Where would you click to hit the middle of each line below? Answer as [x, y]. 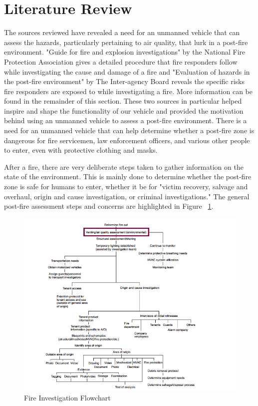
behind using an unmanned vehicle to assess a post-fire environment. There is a [126, 120]
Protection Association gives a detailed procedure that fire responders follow [121, 61]
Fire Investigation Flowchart [67, 397]
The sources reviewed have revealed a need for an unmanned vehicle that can [122, 32]
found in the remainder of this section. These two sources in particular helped [123, 101]
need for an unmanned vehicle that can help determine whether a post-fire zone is [129, 130]
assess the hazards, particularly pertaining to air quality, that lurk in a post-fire [126, 42]
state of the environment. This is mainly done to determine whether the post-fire [128, 176]
